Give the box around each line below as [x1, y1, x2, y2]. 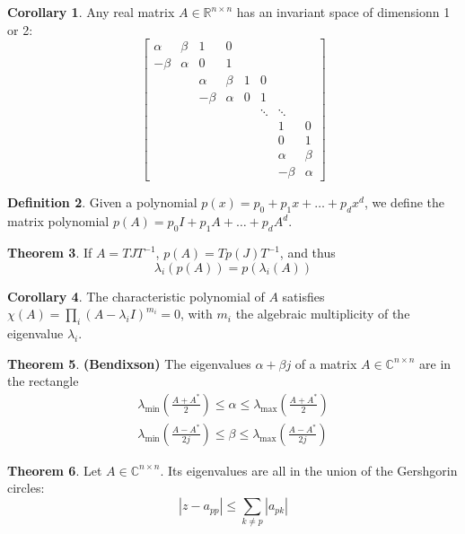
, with [180, 304, 213, 323]
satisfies [282, 286, 325, 305]
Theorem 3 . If [7, 243, 92, 262]
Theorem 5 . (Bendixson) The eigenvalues [7, 354, 251, 372]
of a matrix [294, 354, 357, 372]
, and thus [279, 243, 336, 262]
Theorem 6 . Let [7, 460, 102, 479]
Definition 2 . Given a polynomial [7, 193, 197, 212]
